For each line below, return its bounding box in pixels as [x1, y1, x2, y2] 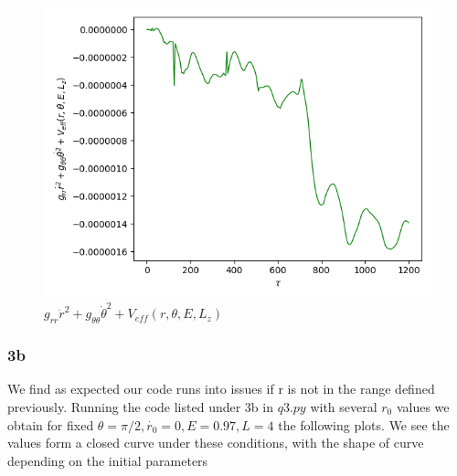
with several [310, 397, 377, 416]
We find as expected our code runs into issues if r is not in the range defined [7, 379, 435, 398]
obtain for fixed [7, 415, 94, 434]
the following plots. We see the [278, 415, 450, 434]
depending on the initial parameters [7, 450, 208, 470]
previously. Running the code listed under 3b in [7, 397, 273, 416]
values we [396, 397, 450, 416]
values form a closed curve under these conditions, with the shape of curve [7, 433, 424, 452]
